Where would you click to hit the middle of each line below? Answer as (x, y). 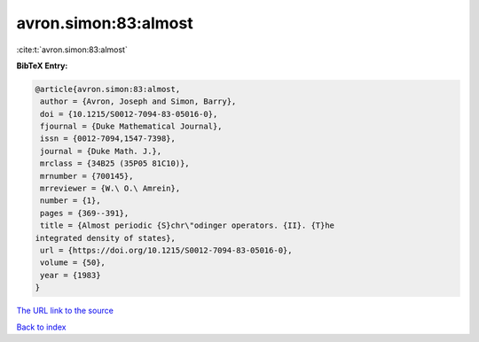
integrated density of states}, (106, 238)
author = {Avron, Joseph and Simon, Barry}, (138, 101)
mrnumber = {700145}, (87, 176)
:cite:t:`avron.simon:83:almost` (72, 50)
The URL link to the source (65, 311)
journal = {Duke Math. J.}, (101, 151)
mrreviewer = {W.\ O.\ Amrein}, (110, 189)
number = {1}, (71, 201)
